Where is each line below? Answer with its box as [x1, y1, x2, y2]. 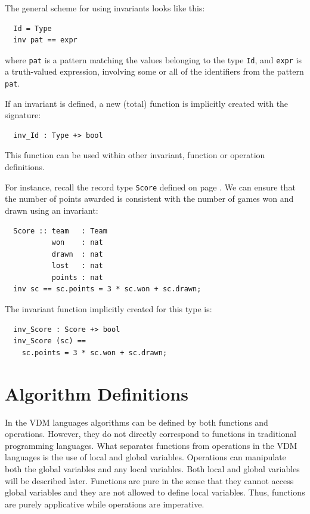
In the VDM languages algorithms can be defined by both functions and [5, 415, 268, 428]
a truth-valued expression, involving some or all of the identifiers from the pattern [5, 65, 304, 78]
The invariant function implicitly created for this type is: [5, 303, 212, 315]
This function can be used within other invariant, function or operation [5, 149, 265, 161]
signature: [5, 109, 41, 121]
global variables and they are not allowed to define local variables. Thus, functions [5, 486, 305, 498]
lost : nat [51, 261, 103, 270]
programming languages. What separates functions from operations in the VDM [5, 439, 297, 451]
